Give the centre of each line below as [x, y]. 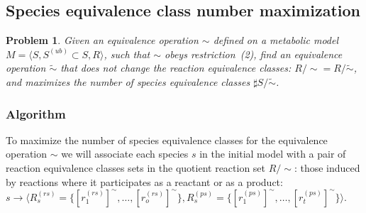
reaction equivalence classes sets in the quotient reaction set [136, 167]
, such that [127, 54]
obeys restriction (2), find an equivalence [254, 54]
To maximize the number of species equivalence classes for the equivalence [167, 140]
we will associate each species [125, 154]
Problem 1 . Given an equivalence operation [102, 40]
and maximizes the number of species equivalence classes [128, 81]
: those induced [327, 167]
